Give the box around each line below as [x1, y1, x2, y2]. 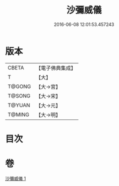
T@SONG [7, 92, 31, 99]
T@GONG [7, 83, 31, 90]
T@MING [7, 111, 29, 118]
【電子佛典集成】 [35, 64, 76, 71]
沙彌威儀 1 [5, 175, 26, 181]
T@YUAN [7, 101, 30, 108]
